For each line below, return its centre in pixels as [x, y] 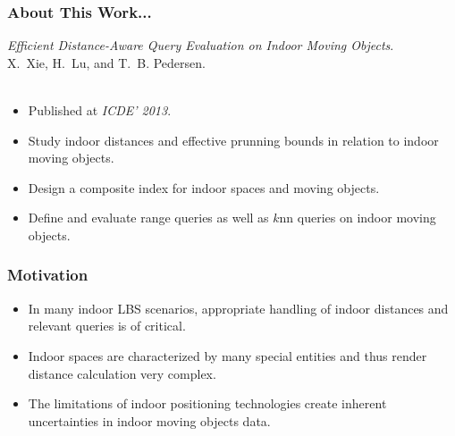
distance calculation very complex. [122, 373]
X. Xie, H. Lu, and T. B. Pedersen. [106, 62]
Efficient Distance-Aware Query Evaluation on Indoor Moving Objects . [201, 45]
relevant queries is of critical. [107, 326]
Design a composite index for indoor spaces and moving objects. [204, 187]
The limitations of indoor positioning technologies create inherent [207, 403]
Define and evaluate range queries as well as [148, 218]
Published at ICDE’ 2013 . [100, 110]
